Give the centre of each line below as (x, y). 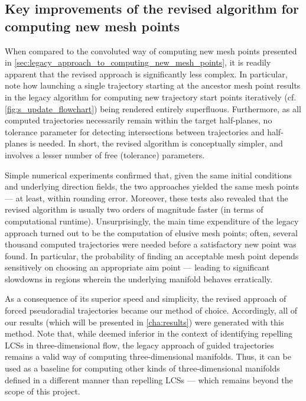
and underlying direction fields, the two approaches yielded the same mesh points (152, 186)
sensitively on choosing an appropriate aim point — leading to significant (137, 267)
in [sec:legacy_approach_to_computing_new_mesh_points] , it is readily (138, 62)
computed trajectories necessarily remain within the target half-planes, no (139, 120)
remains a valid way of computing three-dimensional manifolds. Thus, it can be (148, 356)
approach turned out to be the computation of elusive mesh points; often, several (151, 232)
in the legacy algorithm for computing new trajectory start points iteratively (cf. (151, 97)
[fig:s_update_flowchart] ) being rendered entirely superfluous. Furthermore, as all (153, 108)
